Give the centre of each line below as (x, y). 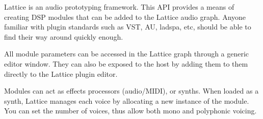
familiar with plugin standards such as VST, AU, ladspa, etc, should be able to (128, 27)
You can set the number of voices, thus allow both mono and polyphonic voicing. (130, 111)
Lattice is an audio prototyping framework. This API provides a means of (119, 7)
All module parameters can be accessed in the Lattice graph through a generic (127, 54)
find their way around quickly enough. (64, 36)
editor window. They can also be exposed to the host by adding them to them (126, 63)
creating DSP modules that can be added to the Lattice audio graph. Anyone (125, 17)
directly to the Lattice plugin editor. (61, 73)
